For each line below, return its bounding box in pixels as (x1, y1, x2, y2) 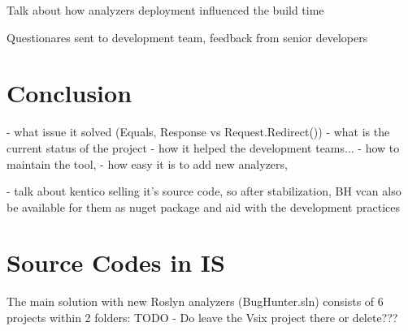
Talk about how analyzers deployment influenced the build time (7, 2, 324, 18)
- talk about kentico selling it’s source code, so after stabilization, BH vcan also (7, 183, 401, 200)
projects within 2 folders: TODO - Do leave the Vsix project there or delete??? (7, 309, 398, 325)
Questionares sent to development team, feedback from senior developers (7, 28, 368, 45)
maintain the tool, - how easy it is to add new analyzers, (7, 155, 288, 172)
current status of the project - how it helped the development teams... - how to (7, 139, 400, 156)
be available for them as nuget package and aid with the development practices (7, 198, 400, 215)
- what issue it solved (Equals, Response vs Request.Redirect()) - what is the (7, 123, 390, 140)
